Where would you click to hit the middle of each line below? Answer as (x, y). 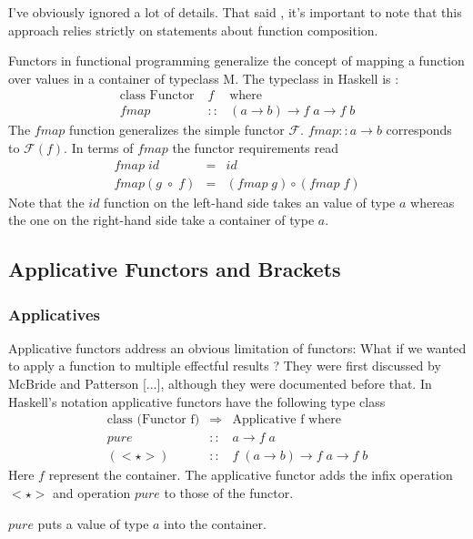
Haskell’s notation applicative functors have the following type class (197, 401)
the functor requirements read (256, 148)
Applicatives (55, 314)
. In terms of (99, 148)
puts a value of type (93, 523)
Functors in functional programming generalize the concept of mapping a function (236, 61)
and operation (91, 492)
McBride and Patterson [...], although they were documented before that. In (220, 384)
